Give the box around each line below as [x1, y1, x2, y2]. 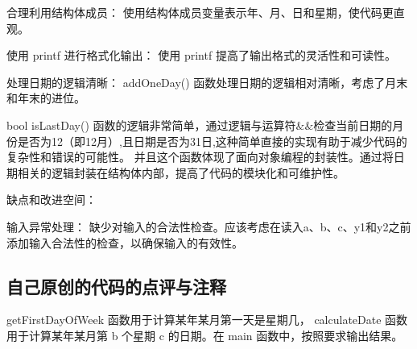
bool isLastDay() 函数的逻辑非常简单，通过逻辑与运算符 [6, 116, 296, 133]
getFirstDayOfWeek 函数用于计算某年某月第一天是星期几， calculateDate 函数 [6, 311, 408, 328]
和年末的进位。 [6, 89, 85, 106]
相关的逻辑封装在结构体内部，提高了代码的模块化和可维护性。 [17, 164, 345, 181]
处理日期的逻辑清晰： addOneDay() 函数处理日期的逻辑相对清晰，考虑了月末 [6, 73, 408, 90]
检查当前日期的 [313, 116, 393, 133]
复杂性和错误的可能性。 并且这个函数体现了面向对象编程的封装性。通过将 [6, 148, 394, 165]
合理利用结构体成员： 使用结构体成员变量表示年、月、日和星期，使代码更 [6, 4, 394, 20]
